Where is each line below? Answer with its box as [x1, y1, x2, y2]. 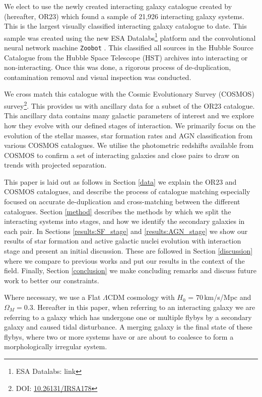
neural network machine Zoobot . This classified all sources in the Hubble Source [4, 42, 253, 53]
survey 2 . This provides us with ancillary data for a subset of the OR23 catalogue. [4, 99, 255, 111]
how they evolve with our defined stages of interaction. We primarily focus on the [4, 120, 256, 130]
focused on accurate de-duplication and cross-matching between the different [4, 196, 240, 207]
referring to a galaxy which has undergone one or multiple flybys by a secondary [4, 311, 252, 322]
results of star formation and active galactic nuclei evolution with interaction [4, 235, 241, 246]
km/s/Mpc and [204, 292, 251, 302]
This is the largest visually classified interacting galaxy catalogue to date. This [4, 21, 247, 31]
